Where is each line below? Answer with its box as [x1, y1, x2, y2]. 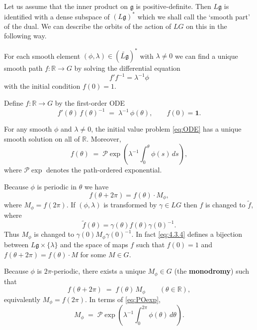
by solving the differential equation [74, 63, 180, 73]
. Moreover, [86, 133, 121, 144]
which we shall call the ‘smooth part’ [137, 11, 250, 21]
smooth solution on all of [4, 133, 80, 144]
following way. [4, 30, 47, 41]
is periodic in [37, 181, 77, 191]
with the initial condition [4, 81, 81, 91]
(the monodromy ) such [174, 266, 250, 276]
